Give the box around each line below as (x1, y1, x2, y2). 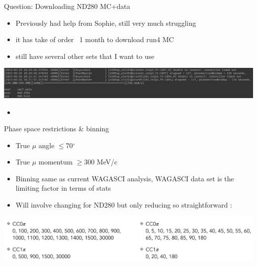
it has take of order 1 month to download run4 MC (15, 34, 174, 45)
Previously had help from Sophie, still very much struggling (15, 17, 196, 28)
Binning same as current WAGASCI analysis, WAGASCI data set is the (15, 173, 234, 183)
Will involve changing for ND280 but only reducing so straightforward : (15, 200, 232, 210)
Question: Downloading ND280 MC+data (4, 1, 130, 11)
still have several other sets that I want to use (15, 51, 155, 61)
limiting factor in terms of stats (15, 183, 111, 193)
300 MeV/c (84, 157, 118, 167)
